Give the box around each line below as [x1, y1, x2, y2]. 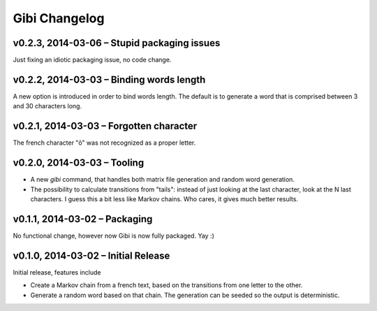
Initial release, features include [13, 268, 101, 276]
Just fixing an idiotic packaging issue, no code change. [13, 56, 172, 64]
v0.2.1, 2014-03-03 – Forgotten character [13, 120, 198, 132]
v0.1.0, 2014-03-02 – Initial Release [13, 249, 170, 261]
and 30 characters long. [13, 102, 82, 110]
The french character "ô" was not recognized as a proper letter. [13, 138, 196, 147]
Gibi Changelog [13, 10, 105, 26]
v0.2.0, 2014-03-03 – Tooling [13, 157, 145, 169]
